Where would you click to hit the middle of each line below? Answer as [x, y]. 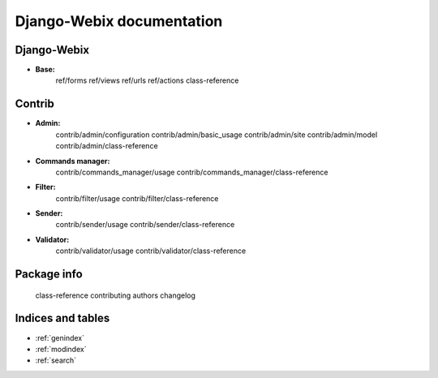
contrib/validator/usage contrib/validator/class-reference [151, 251]
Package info [49, 275]
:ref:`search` [56, 360]
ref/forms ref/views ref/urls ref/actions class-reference [147, 80]
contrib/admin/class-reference [107, 146]
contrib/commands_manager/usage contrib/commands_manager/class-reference [192, 172]
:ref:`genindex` [60, 337]
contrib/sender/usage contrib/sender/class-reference [145, 225]
